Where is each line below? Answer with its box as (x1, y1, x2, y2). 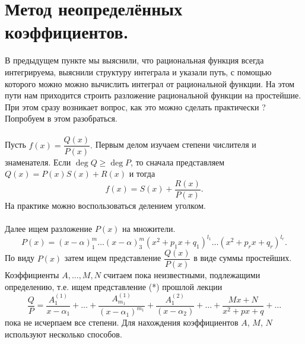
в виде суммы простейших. (193, 251, 292, 264)
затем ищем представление (64, 251, 161, 264)
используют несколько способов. (5, 327, 122, 340)
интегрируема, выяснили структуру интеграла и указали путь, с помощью (5, 65, 272, 78)
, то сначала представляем (131, 155, 225, 168)
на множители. (122, 222, 176, 234)
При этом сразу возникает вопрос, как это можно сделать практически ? (5, 100, 266, 113)
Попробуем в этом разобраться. (5, 112, 117, 125)
